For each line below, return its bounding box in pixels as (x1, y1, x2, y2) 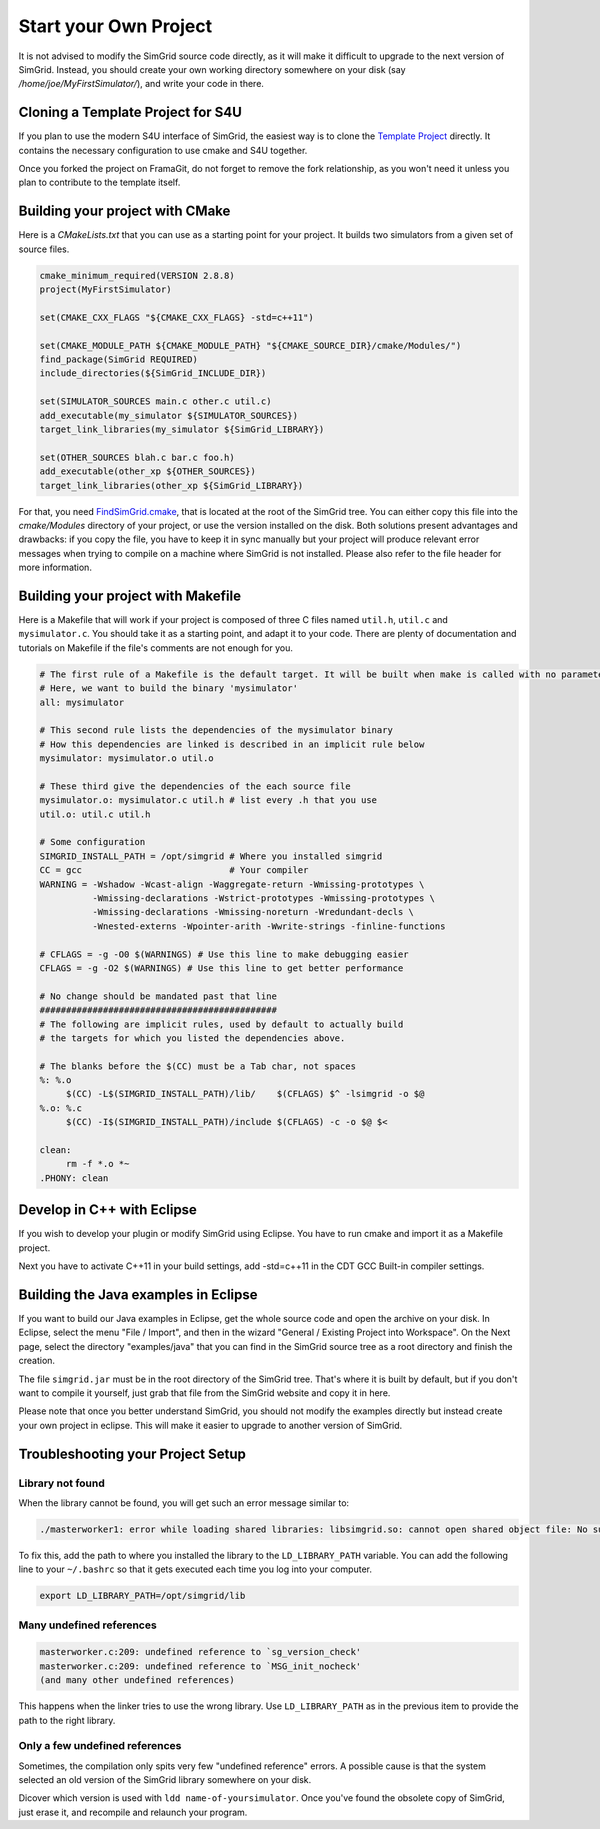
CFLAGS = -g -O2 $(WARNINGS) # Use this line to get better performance (39, 962, 404, 974)
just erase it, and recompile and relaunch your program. (18, 1806, 248, 1818)
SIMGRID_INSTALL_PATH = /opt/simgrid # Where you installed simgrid (39, 850, 383, 862)
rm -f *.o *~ (65, 1158, 130, 1170)
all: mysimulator (39, 696, 125, 708)
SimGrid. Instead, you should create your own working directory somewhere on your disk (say (18, 63, 406, 75)
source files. (18, 243, 70, 255)
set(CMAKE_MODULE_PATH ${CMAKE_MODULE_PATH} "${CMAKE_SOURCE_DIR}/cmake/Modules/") (39, 340, 462, 351)
